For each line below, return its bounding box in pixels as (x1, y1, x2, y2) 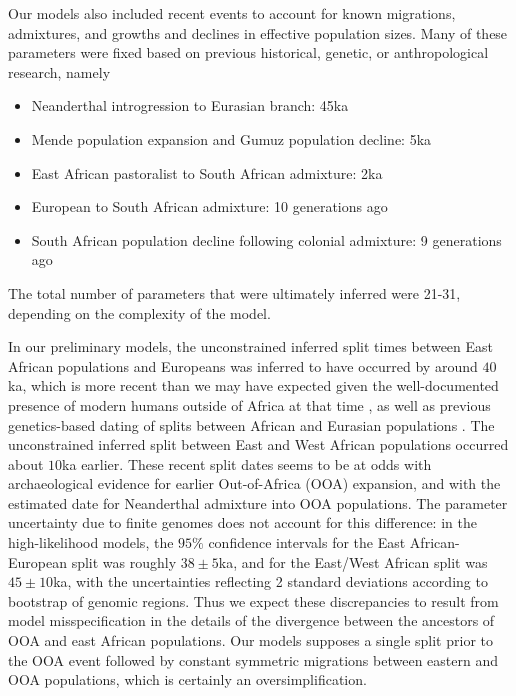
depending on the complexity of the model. (8, 302, 271, 323)
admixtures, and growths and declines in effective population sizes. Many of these (8, 22, 508, 43)
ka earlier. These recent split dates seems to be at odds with (62, 453, 432, 474)
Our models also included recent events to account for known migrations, (8, 3, 456, 23)
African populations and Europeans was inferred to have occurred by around (8, 355, 478, 376)
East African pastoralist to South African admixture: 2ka (31, 162, 383, 183)
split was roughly (71, 551, 177, 572)
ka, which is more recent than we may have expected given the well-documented (8, 375, 499, 396)
